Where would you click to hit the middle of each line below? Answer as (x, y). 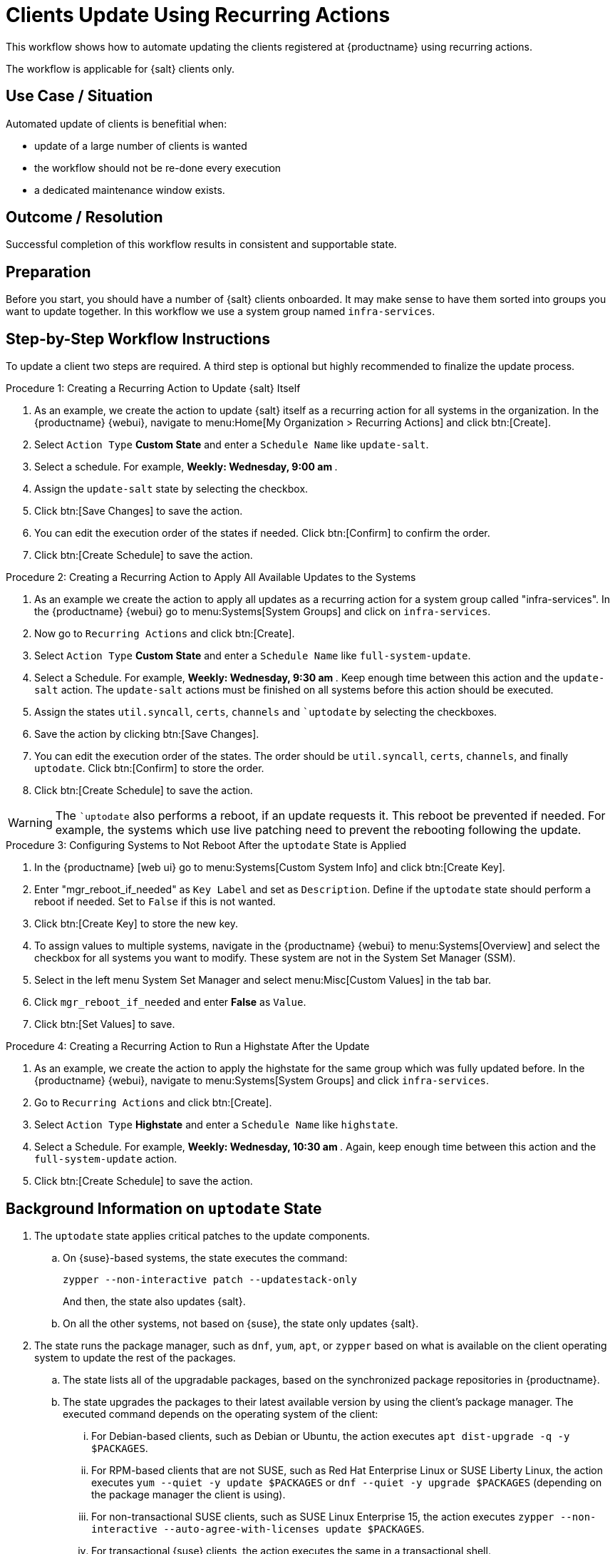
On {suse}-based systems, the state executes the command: (205, 1257)
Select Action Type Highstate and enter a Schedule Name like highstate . (216, 1125)
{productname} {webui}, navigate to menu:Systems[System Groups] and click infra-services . (262, 1081)
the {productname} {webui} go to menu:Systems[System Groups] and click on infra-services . (263, 612)
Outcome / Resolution (84, 217)
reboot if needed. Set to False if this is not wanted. (155, 902)
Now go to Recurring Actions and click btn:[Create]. (165, 634)
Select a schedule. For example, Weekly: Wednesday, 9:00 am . (186, 467)
